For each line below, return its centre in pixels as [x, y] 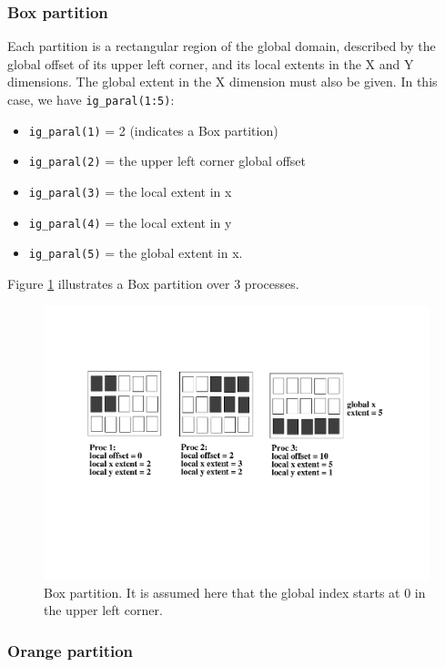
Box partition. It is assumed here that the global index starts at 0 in [235, 592]
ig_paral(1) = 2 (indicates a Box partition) [153, 130]
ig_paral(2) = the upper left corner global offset [167, 161]
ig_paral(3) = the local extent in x [130, 191]
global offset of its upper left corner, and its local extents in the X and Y [211, 63]
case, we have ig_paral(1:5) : [91, 99]
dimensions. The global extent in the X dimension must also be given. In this [222, 82]
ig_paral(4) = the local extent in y [130, 222]
